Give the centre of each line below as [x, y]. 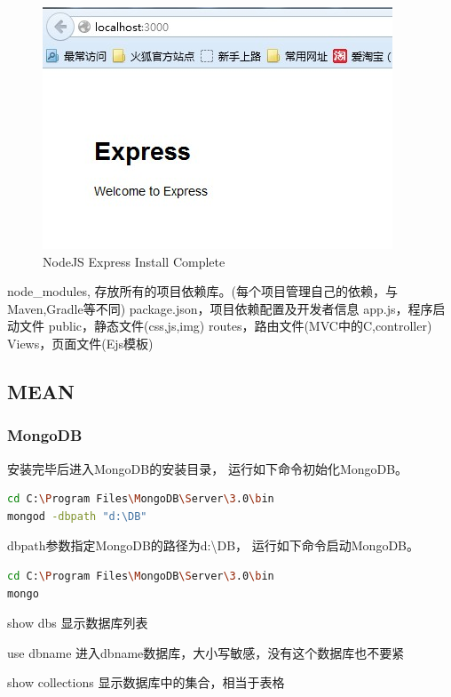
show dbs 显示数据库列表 [78, 623]
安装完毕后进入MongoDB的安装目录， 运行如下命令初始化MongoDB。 [208, 468]
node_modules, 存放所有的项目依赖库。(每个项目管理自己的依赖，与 [202, 291]
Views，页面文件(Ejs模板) [80, 343]
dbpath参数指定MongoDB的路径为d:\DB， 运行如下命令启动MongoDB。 [213, 545]
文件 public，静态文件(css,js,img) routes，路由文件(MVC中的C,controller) [225, 326]
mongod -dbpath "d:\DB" [77, 516]
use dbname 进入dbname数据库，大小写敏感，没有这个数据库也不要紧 [206, 652]
